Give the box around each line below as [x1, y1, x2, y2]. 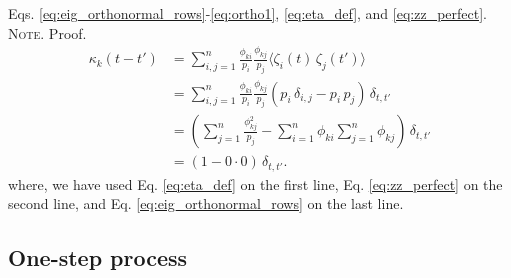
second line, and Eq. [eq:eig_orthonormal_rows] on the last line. [8, 193, 404, 214]
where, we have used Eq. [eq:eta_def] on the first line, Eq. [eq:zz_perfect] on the [8, 173, 503, 194]
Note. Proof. [8, 22, 87, 43]
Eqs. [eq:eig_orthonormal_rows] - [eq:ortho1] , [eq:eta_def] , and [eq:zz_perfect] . [8, 3, 487, 23]
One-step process [8, 242, 188, 273]
